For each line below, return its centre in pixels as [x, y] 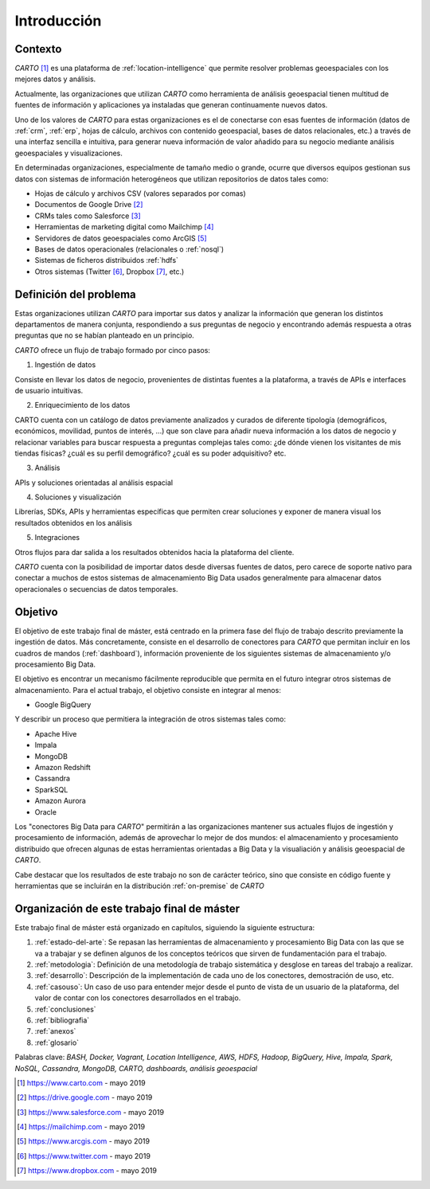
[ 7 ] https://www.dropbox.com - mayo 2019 [87, 1171]
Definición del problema [75, 294]
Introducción [58, 21]
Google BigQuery [63, 705]
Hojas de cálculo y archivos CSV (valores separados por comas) [140, 193]
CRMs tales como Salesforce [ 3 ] [88, 216]
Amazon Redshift [63, 768]
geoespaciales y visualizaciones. [69, 153]
